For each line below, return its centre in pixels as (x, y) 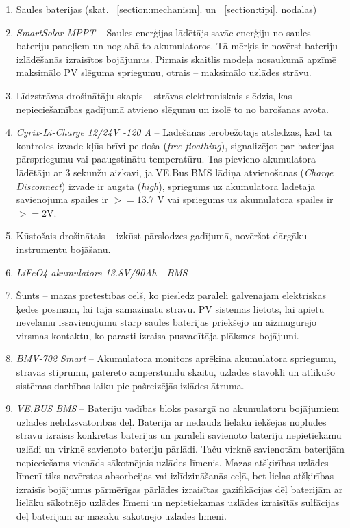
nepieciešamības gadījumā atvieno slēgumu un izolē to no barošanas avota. (172, 109)
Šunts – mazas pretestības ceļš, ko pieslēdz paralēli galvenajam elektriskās (171, 295)
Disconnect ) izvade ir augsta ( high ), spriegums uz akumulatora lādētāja (166, 185)
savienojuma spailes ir (62, 199)
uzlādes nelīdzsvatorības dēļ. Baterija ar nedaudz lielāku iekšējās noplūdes (171, 421)
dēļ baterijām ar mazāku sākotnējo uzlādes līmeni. (121, 516)
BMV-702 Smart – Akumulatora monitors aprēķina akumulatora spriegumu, (176, 358)
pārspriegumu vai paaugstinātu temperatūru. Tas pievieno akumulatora (166, 159)
